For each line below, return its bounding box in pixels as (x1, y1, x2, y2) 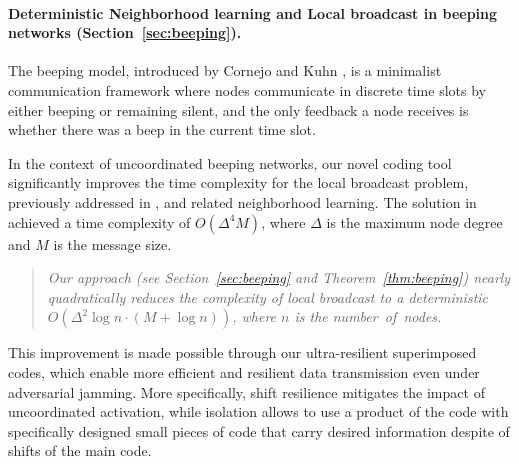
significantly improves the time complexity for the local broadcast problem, (8, 172, 469, 193)
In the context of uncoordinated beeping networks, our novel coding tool (8, 152, 452, 173)
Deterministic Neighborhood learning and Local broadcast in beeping (8, 2, 498, 23)
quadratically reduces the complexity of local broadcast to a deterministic (47, 286, 489, 307)
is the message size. (53, 233, 172, 254)
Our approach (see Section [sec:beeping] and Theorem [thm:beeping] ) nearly (47, 267, 511, 288)
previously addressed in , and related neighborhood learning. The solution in (8, 191, 477, 212)
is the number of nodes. (294, 306, 442, 327)
